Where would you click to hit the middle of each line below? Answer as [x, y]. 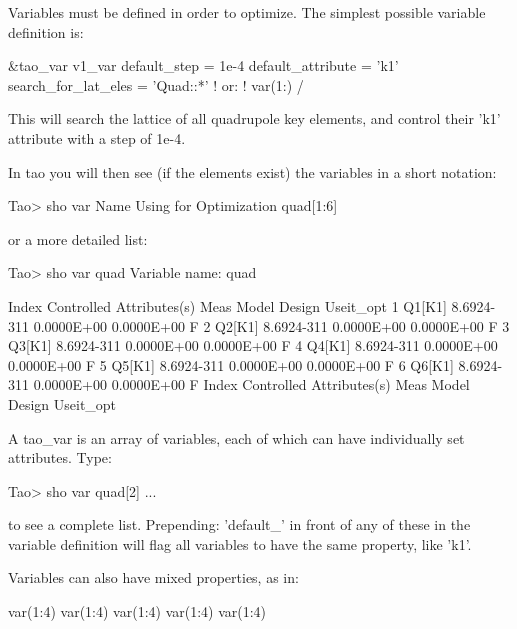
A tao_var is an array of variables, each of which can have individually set [236, 437]
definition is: [46, 31]
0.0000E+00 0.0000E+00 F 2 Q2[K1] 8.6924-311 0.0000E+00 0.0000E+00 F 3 [271, 325]
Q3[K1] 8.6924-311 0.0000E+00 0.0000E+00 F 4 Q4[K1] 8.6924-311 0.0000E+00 [253, 345]
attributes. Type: [60, 457]
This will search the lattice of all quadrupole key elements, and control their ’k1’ [254, 118]
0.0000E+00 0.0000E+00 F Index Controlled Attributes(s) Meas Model [251, 384]
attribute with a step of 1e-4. [97, 137]
